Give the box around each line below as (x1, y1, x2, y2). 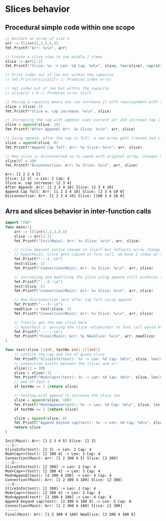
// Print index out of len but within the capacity (5, 73, 114, 78)
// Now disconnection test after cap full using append (14, 298, 132, 303)
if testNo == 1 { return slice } (14, 384, 79, 389)
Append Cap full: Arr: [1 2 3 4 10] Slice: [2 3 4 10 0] (5, 189, 125, 194)
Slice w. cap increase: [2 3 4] (5, 180, 72, 186)
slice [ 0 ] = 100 (5, 158, 37, 164)
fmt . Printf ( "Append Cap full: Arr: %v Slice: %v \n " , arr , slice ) (5, 145, 142, 150)
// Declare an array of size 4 (5, 36, 70, 41)
